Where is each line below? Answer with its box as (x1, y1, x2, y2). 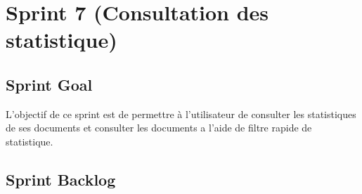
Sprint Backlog (6, 168, 116, 190)
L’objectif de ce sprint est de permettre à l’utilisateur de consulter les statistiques (6, 106, 356, 121)
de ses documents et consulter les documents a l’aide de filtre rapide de (6, 120, 312, 135)
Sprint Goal (6, 73, 93, 95)
